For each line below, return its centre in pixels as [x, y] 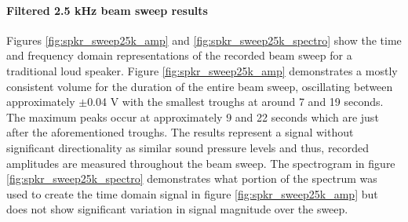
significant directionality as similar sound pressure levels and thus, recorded [188, 147]
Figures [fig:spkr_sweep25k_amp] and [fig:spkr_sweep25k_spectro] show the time [204, 40]
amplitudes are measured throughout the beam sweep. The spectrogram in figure [201, 163]
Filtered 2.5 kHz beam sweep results [107, 10]
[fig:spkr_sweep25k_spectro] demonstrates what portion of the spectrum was [192, 178]
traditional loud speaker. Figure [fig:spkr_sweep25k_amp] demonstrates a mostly [202, 70]
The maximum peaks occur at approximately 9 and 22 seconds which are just [193, 116]
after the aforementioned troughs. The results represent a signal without [180, 132]
